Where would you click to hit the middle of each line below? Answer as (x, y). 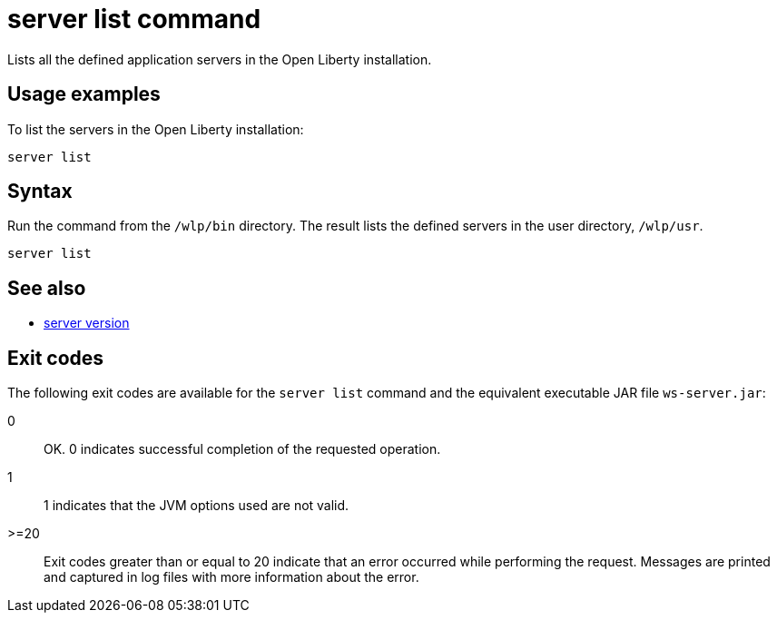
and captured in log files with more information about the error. (231, 577)
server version (87, 323)
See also (47, 288)
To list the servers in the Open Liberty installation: (156, 129)
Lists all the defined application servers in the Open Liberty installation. (220, 59)
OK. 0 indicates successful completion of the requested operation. (242, 449)
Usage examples (84, 94)
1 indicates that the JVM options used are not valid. (197, 506)
